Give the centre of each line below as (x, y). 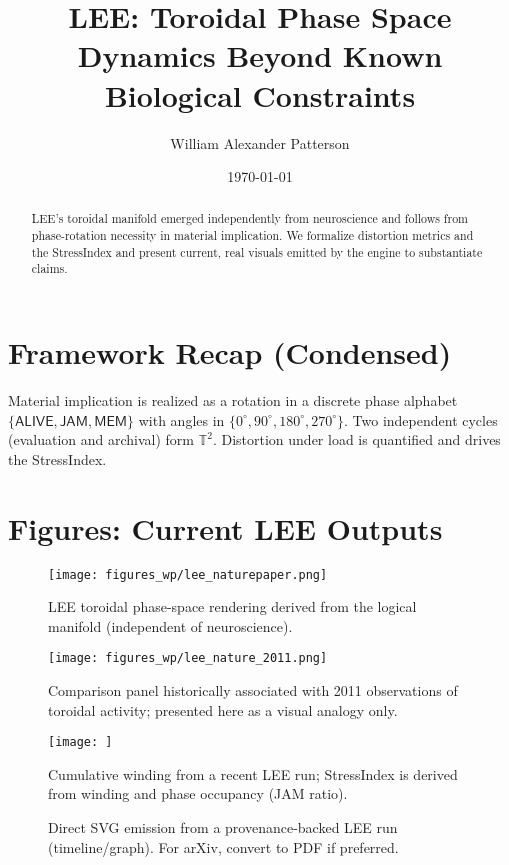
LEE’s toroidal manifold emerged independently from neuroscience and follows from (250, 218)
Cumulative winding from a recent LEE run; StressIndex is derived (253, 773)
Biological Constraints (260, 94)
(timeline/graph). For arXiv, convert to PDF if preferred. (223, 846)
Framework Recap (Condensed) (230, 352)
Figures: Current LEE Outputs (225, 527)
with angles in (181, 419)
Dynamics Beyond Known (260, 55)
